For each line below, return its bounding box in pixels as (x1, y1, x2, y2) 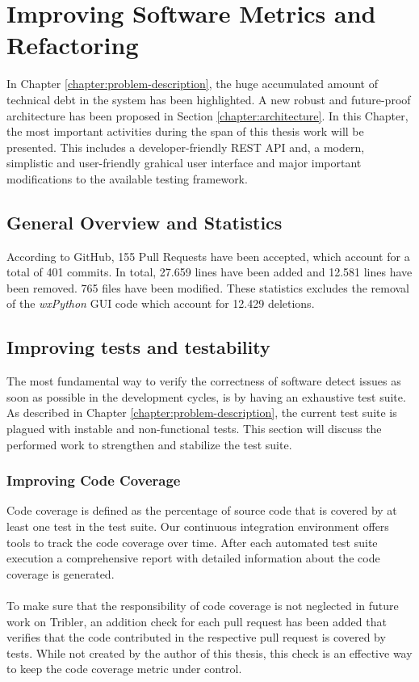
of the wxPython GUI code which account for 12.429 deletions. (6, 295, 315, 312)
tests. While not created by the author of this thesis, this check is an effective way (6, 644, 413, 661)
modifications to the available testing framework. (6, 170, 248, 187)
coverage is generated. (6, 565, 115, 582)
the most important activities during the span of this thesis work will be (6, 123, 364, 140)
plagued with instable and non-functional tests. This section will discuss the (6, 420, 382, 437)
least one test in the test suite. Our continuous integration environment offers (6, 518, 389, 535)
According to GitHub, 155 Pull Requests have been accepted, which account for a (6, 247, 410, 264)
